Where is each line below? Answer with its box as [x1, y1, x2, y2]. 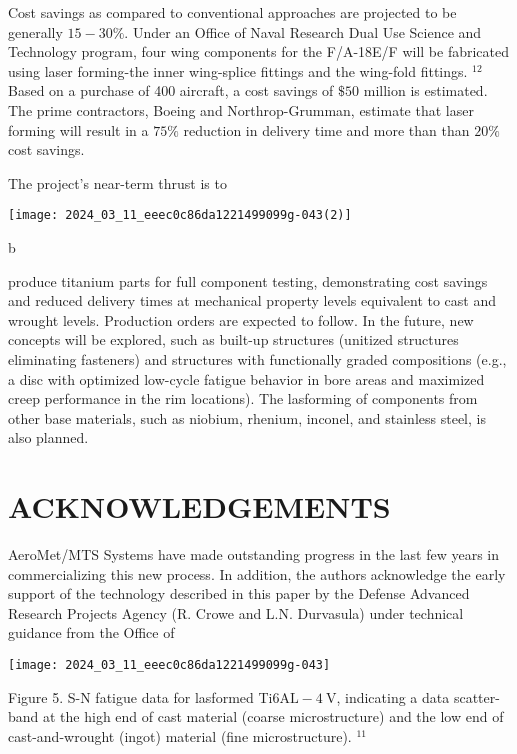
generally [8, 21, 63, 42]
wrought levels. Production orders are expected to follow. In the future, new [8, 309, 474, 330]
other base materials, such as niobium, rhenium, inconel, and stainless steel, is [8, 407, 486, 428]
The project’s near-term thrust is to [8, 172, 227, 193]
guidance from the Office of [8, 622, 175, 643]
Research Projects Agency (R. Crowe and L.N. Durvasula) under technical [8, 602, 464, 623]
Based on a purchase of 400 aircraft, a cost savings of [8, 80, 334, 101]
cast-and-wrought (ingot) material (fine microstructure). [8, 725, 352, 746]
